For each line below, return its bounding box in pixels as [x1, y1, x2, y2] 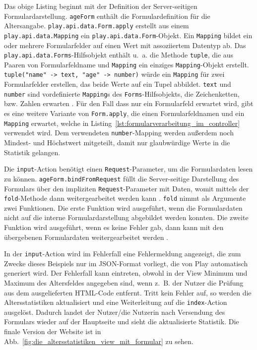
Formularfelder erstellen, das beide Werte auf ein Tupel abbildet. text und [4, 79, 231, 89]
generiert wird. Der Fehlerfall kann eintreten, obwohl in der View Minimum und [4, 268, 248, 278]
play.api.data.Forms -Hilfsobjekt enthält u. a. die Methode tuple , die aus [4, 50, 234, 60]
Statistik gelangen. [4, 147, 61, 157]
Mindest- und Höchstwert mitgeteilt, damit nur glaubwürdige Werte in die [4, 137, 230, 147]
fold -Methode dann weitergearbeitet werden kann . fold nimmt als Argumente [4, 193, 246, 203]
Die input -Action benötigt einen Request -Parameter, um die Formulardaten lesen [4, 164, 253, 174]
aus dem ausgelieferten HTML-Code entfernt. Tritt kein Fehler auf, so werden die [4, 287, 252, 297]
